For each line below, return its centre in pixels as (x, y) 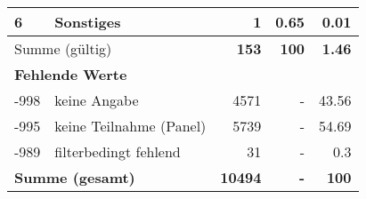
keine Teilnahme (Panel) (130, 126)
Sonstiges (88, 22)
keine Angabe (97, 100)
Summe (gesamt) (75, 177)
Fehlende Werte (71, 74)
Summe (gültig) (63, 48)
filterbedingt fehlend (118, 151)
